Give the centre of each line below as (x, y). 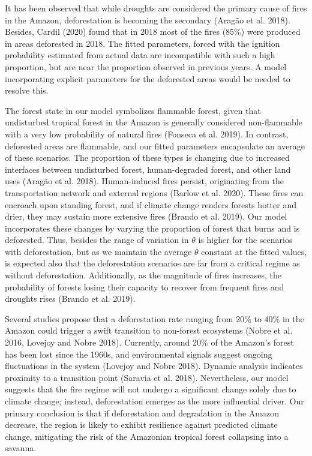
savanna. (21, 448)
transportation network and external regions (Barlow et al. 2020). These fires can (154, 192)
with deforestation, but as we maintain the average (98, 251)
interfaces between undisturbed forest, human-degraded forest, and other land (148, 169)
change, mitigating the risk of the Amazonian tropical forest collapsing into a (147, 436)
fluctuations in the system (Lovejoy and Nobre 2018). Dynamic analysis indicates (154, 366)
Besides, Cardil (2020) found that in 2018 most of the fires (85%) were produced (153, 31)
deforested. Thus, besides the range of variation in (97, 240)
